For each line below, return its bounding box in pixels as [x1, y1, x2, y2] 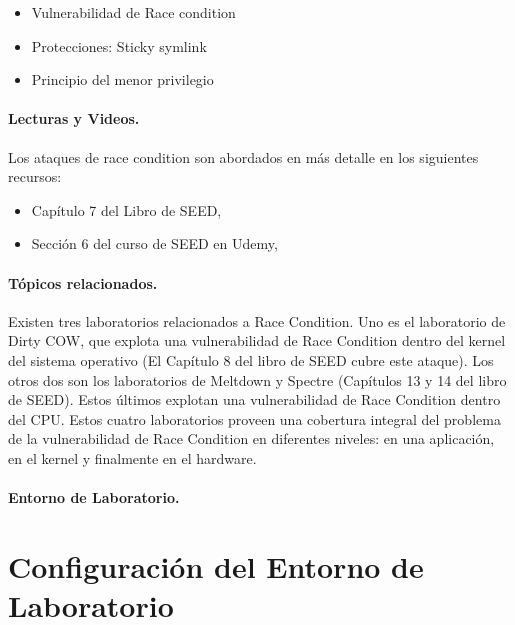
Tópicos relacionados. [8, 272, 158, 293]
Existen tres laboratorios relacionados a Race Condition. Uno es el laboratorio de [8, 310, 506, 331]
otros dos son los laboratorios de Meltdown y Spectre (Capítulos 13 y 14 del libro [8, 369, 507, 390]
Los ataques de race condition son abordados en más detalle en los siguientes [8, 146, 479, 167]
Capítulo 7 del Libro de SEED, [31, 199, 222, 220]
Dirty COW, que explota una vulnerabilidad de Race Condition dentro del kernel [8, 330, 506, 351]
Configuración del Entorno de [8, 545, 424, 586]
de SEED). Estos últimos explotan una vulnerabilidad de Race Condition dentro [8, 389, 501, 410]
